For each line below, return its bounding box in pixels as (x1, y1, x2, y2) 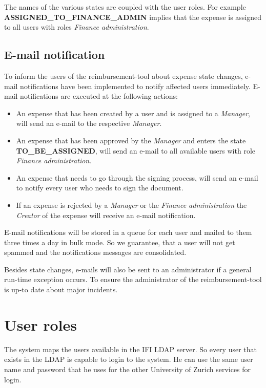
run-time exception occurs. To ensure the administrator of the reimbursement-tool (4, 274, 262, 285)
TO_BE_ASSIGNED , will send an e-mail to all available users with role (16, 145, 255, 156)
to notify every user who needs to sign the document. (16, 182, 183, 193)
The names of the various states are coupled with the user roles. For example (4, 2, 246, 12)
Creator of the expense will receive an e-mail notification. (16, 209, 196, 220)
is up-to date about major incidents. (4, 284, 118, 295)
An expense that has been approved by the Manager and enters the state (16, 135, 246, 145)
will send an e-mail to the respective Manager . (16, 118, 162, 128)
